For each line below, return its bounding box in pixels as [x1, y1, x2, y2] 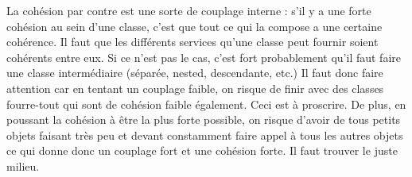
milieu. [6, 157, 40, 174]
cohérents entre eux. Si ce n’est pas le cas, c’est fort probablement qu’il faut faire [6, 48, 401, 65]
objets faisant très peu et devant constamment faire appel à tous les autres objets [6, 126, 403, 143]
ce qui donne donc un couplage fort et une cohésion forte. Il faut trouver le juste [6, 142, 398, 159]
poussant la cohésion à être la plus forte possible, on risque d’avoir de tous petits [6, 111, 401, 128]
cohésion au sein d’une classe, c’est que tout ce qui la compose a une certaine [6, 17, 383, 34]
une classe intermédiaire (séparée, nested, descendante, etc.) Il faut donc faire [6, 64, 383, 81]
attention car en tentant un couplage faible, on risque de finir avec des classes [6, 79, 384, 96]
